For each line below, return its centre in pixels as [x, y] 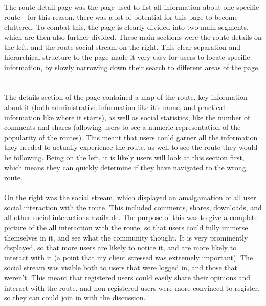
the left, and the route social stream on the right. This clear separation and [123, 47]
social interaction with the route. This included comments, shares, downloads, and [133, 207]
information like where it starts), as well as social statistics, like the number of [127, 117]
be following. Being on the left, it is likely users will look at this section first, [124, 157]
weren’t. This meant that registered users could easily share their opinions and [127, 278]
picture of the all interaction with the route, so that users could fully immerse [126, 227]
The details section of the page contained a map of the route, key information [126, 97]
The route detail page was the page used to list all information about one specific [132, 7]
